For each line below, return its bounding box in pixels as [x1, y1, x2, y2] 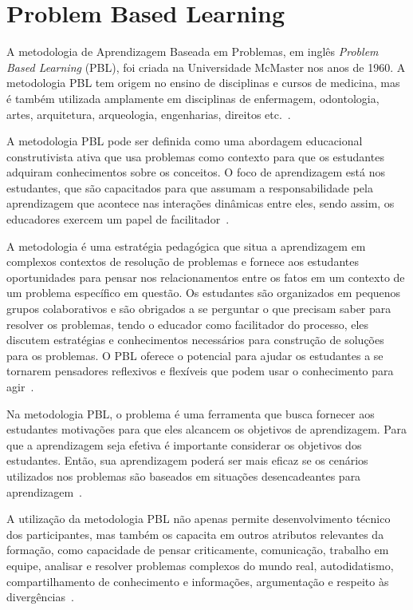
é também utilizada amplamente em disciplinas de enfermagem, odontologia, [6, 89, 380, 106]
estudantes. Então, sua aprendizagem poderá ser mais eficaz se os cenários [6, 452, 368, 469]
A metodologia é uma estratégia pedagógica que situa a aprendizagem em [6, 237, 366, 254]
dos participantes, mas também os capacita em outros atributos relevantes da [6, 525, 384, 542]
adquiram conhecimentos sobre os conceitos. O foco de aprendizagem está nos [6, 164, 385, 180]
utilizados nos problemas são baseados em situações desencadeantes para [6, 467, 361, 484]
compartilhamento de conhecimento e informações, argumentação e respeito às [6, 572, 389, 589]
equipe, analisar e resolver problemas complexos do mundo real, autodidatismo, [6, 557, 394, 573]
